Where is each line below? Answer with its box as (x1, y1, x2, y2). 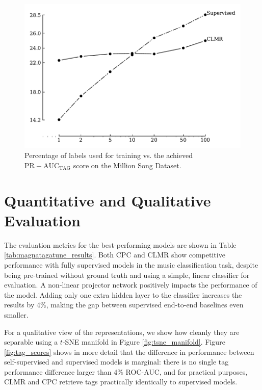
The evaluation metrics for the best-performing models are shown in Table (4, 239, 237, 250)
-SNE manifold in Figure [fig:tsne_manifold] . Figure (62, 336, 225, 347)
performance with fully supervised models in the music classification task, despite (4, 259, 258, 270)
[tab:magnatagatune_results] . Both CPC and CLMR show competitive (4, 249, 225, 260)
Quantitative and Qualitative (4, 190, 211, 211)
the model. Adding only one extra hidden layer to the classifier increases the (4, 289, 242, 300)
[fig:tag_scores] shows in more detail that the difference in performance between (4, 346, 254, 357)
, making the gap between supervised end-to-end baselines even (46, 299, 244, 310)
